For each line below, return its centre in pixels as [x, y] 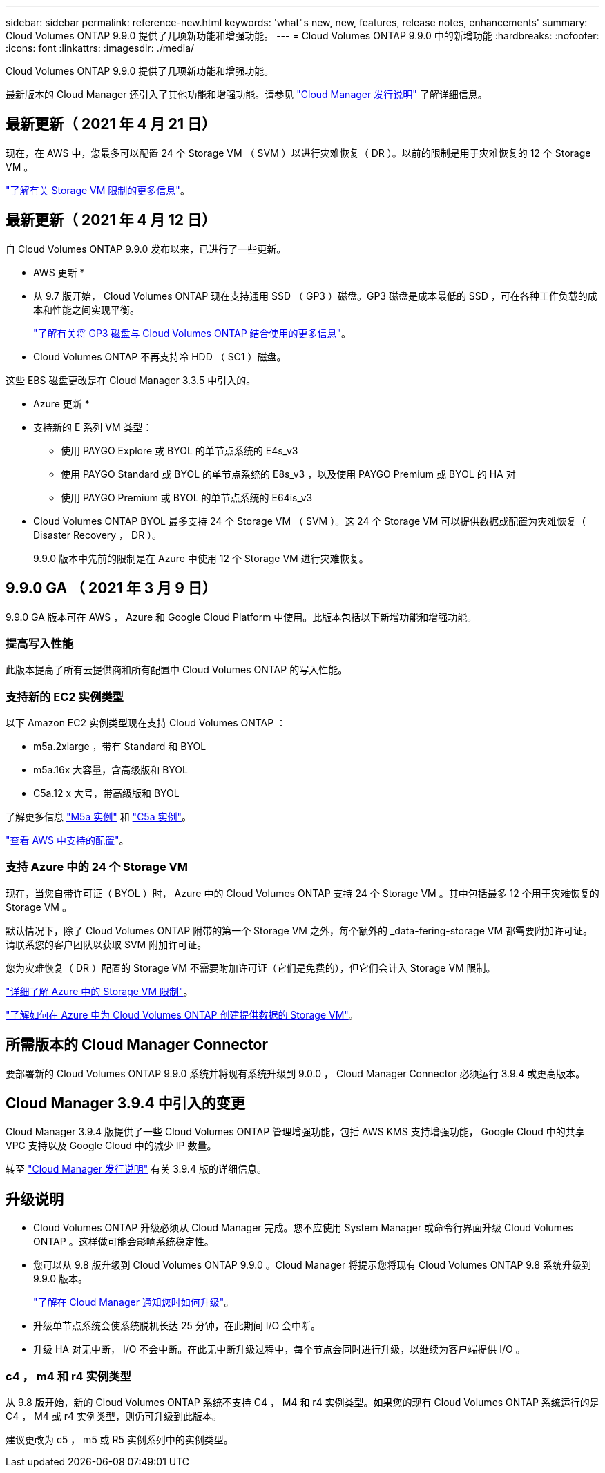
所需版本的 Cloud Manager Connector [137, 1045]
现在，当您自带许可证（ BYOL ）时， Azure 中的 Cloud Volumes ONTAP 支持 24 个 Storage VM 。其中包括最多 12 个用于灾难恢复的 [302, 893]
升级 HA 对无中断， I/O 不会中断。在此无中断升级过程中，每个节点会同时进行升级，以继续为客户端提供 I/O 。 [279, 1349]
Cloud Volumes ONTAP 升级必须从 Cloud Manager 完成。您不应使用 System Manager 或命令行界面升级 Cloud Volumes [303, 1228]
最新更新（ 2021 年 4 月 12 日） [111, 220]
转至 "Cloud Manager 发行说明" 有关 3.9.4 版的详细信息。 [136, 1169]
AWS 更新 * [59, 272]
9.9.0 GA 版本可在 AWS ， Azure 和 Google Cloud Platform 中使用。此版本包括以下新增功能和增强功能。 [241, 617]
